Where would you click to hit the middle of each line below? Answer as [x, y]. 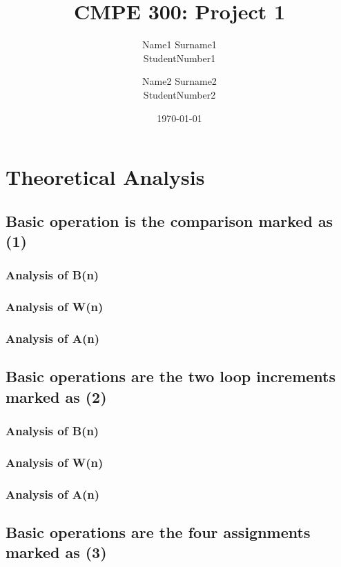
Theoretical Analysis [105, 177]
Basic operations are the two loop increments [171, 376]
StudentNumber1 [179, 58]
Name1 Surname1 [179, 44]
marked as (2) [56, 396]
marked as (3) [56, 552]
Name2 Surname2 [179, 81]
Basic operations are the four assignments [158, 532]
